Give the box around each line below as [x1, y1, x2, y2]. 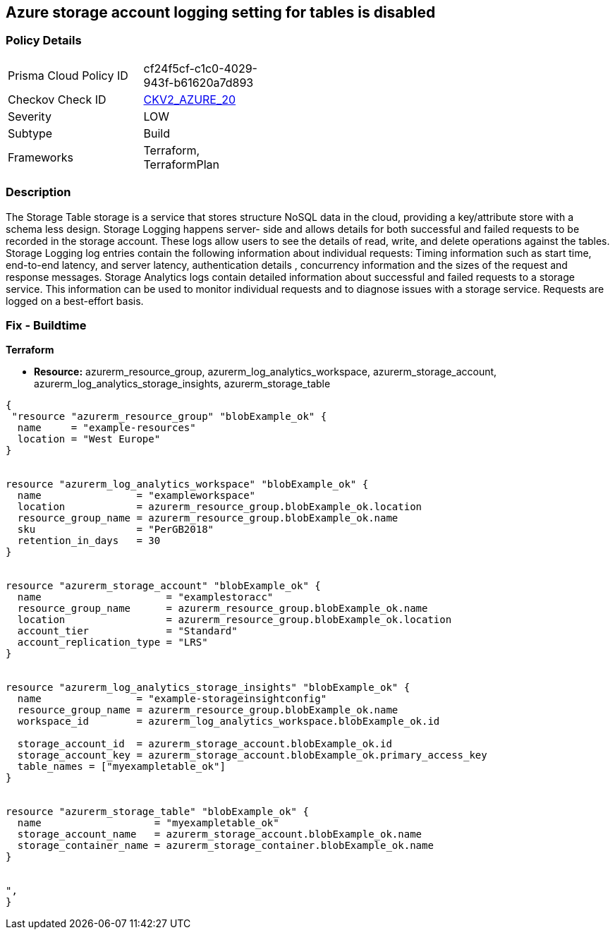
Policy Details [6, 33, 82, 48]
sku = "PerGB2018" [17, 524, 214, 536]
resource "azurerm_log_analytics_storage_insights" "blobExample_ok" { [6, 682, 410, 694]
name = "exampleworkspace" [17, 490, 256, 502]
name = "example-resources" [17, 422, 196, 434]
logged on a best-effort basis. [6, 294, 144, 307]
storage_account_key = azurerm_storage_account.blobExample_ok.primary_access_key [17, 749, 487, 761]
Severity [8, 109, 51, 123]
